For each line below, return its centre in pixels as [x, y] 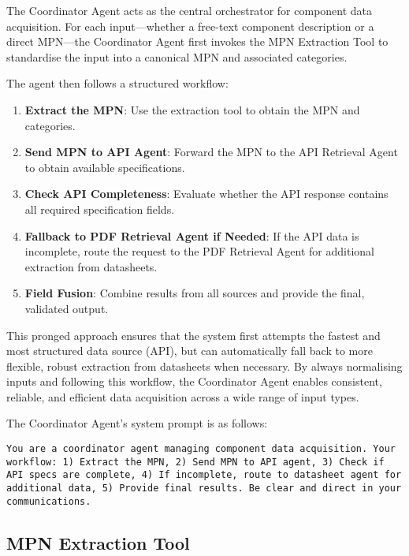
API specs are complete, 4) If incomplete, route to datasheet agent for [204, 475]
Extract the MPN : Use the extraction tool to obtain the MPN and [192, 109]
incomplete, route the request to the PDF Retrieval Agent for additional [199, 251]
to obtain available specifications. [105, 167]
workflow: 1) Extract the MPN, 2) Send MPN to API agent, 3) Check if [195, 462]
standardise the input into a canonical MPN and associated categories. [177, 56]
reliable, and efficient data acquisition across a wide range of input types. [183, 396]
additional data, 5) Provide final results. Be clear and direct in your [204, 489]
